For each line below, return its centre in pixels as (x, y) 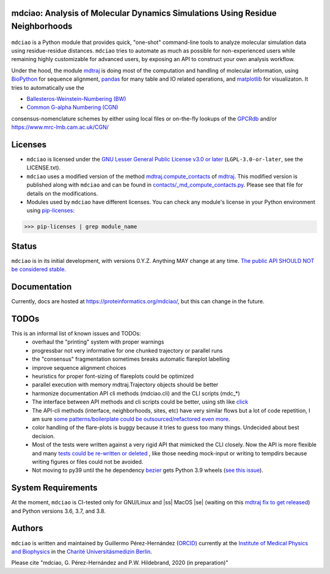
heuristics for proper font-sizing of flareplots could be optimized (113, 377)
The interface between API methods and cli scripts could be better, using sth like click (140, 402)
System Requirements (54, 488)
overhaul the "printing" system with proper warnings (98, 342)
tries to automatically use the (48, 87)
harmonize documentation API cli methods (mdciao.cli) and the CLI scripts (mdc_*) (136, 393)
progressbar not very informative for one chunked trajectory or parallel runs (127, 350)
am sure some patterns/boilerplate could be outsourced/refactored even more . (131, 419)
